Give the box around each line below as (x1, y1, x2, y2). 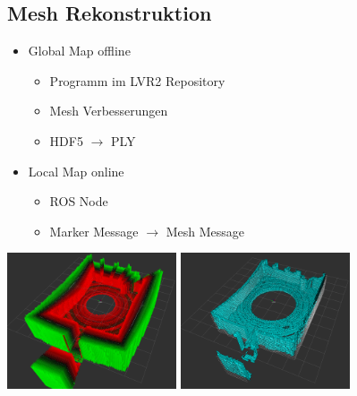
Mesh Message (166, 221, 244, 240)
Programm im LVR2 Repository (49, 71, 225, 90)
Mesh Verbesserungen (49, 101, 168, 120)
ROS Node (49, 192, 108, 211)
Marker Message (49, 221, 139, 240)
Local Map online (28, 161, 124, 180)
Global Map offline (28, 41, 131, 60)
